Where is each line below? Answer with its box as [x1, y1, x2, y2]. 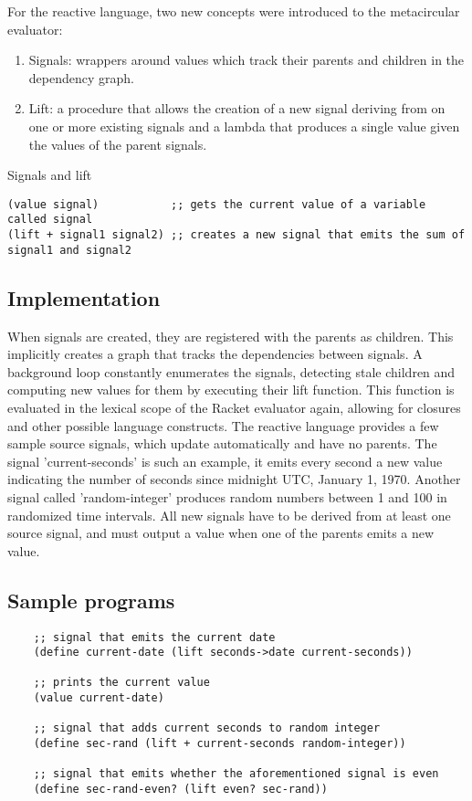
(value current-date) [33, 691, 164, 705]
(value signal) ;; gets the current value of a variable [7, 197, 426, 211]
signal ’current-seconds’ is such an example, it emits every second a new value [7, 451, 443, 470]
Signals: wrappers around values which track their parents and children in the [28, 50, 465, 69]
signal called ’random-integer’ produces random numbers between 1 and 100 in [7, 487, 447, 506]
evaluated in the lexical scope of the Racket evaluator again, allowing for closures [7, 397, 461, 416]
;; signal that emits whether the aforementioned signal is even [33, 767, 439, 781]
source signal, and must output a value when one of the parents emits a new [7, 523, 435, 543]
